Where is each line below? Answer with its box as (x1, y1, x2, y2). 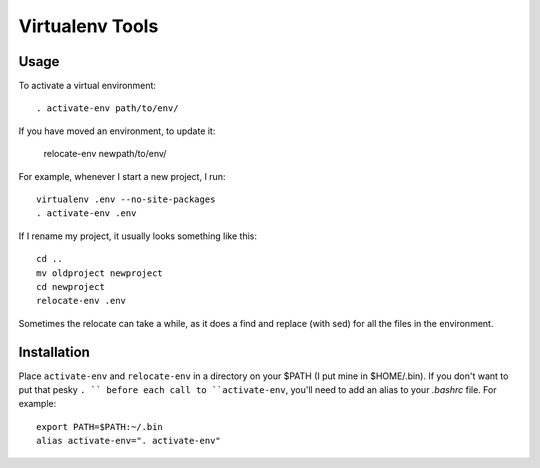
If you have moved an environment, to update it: (18, 125, 216, 137)
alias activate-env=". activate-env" (36, 435, 222, 447)
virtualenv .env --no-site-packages (36, 194, 216, 205)
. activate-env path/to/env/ (36, 103, 179, 114)
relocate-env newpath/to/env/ (43, 148, 167, 160)
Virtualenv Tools (18, 15, 159, 37)
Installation (18, 343, 90, 360)
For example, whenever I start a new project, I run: (18, 170, 226, 182)
